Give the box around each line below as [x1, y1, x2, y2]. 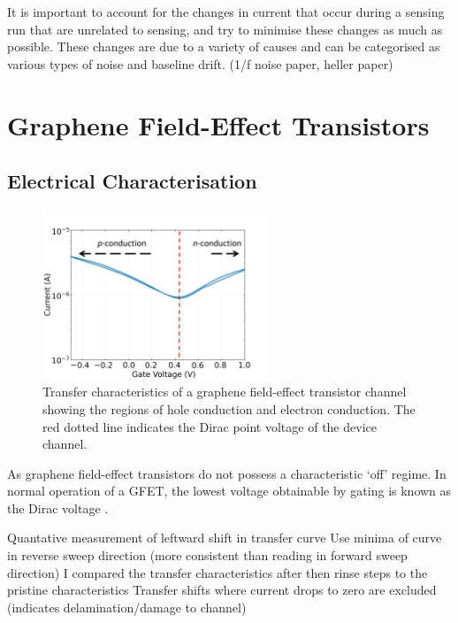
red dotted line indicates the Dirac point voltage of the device [42, 417, 377, 435]
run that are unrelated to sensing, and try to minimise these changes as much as [7, 19, 443, 38]
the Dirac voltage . [7, 498, 109, 517]
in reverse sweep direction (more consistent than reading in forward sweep [7, 546, 408, 565]
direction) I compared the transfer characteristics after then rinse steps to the [7, 563, 428, 581]
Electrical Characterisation [7, 167, 257, 195]
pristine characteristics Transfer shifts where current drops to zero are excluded [7, 581, 437, 599]
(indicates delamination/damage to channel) [7, 597, 247, 616]
